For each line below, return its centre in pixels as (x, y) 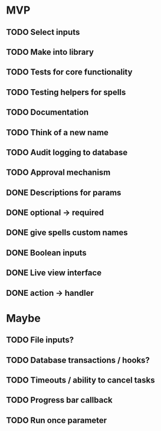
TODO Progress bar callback (60, 400)
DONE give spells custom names (67, 233)
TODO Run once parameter (57, 420)
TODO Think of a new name (57, 133)
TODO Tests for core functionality (69, 72)
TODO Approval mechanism (58, 173)
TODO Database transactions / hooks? (78, 360)
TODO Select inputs (43, 32)
